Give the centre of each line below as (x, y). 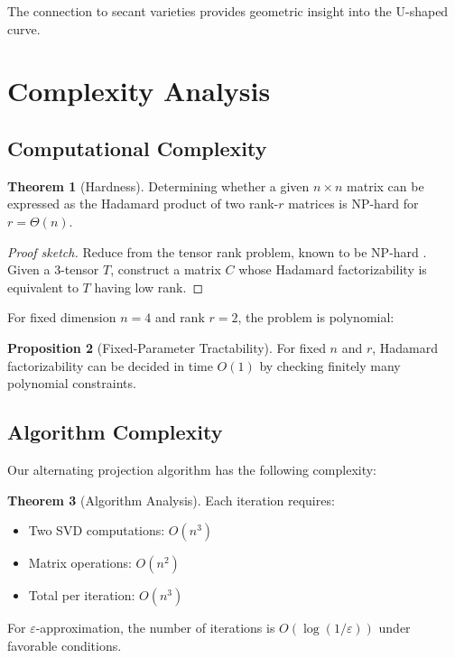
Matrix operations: (80, 563)
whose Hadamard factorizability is (333, 269)
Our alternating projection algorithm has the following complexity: (192, 469)
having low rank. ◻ (149, 287)
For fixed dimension (62, 317)
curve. (24, 28)
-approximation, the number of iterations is (155, 628)
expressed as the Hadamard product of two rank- (143, 204)
